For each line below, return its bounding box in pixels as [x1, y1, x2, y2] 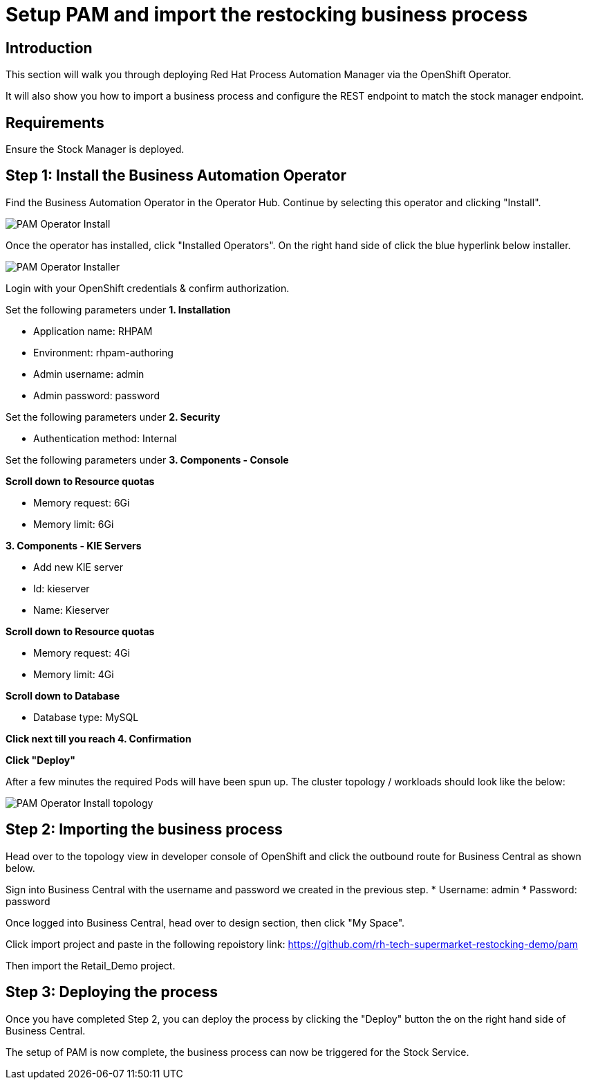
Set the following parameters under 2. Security [6, 410, 221, 423]
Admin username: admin [33, 367, 144, 380]
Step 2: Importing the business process [6, 821, 283, 839]
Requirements [6, 113, 104, 131]
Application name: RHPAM [33, 325, 153, 337]
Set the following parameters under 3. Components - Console [6, 453, 289, 466]
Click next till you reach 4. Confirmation [6, 732, 191, 745]
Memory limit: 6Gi [33, 518, 114, 530]
